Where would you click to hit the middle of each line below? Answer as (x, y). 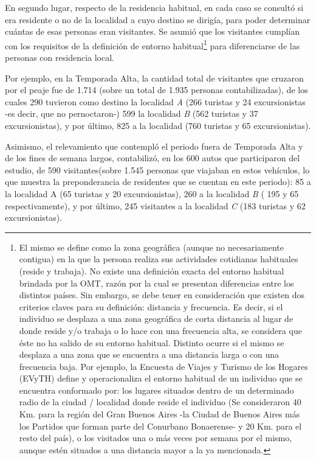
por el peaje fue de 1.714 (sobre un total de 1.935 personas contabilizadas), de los (156, 90)
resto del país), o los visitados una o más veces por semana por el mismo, (156, 438)
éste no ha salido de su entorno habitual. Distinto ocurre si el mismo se (152, 342)
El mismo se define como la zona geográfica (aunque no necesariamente (152, 247)
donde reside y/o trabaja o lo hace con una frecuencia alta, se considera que (160, 330)
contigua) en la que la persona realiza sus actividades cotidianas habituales (159, 259)
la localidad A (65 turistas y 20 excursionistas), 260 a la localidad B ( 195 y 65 (152, 193)
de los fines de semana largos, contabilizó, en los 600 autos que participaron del (153, 158)
